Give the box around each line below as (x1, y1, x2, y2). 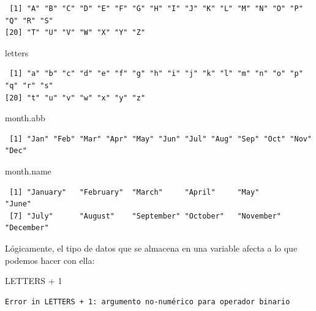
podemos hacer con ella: (5, 253, 95, 266)
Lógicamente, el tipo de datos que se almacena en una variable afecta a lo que (5, 241, 298, 254)
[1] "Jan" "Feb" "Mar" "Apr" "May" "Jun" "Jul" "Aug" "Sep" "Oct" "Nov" (9, 134, 312, 143)
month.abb (5, 111, 45, 124)
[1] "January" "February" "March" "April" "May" (9, 187, 260, 197)
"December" (5, 223, 49, 233)
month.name (5, 164, 51, 177)
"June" (5, 200, 31, 209)
